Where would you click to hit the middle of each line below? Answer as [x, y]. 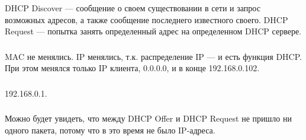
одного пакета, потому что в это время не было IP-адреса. [110, 130]
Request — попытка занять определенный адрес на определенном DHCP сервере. [153, 31]
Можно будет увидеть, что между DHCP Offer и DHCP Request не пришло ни [148, 118]
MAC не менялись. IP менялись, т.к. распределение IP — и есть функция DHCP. [153, 56]
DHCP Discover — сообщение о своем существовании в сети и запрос [133, 7]
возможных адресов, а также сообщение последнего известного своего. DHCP [146, 19]
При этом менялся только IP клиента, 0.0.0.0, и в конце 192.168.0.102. [132, 68]
